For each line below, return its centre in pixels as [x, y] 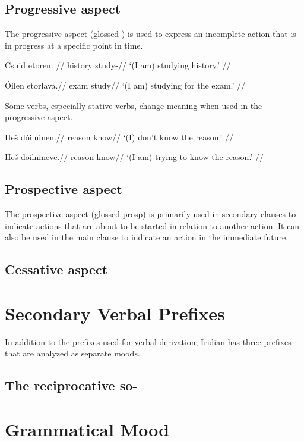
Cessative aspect [56, 269]
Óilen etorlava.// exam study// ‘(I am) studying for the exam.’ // [125, 85]
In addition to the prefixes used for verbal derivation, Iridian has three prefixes [148, 341]
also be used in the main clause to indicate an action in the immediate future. [147, 237]
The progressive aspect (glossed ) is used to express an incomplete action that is [151, 34]
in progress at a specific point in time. [74, 45]
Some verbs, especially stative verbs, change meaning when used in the [134, 105]
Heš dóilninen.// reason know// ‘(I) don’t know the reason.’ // [119, 137]
